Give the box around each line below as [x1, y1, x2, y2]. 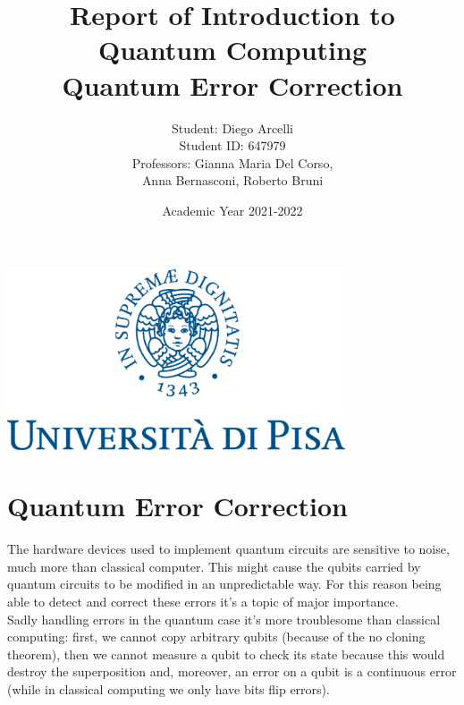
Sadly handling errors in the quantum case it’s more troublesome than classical [7, 609, 441, 628]
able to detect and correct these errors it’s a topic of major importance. [7, 592, 399, 611]
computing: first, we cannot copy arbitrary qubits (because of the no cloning [7, 627, 426, 646]
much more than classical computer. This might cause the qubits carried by [7, 556, 421, 575]
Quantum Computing [97, 31, 367, 68]
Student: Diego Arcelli [172, 118, 293, 137]
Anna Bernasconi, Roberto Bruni [141, 171, 324, 190]
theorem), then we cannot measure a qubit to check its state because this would [7, 644, 445, 663]
